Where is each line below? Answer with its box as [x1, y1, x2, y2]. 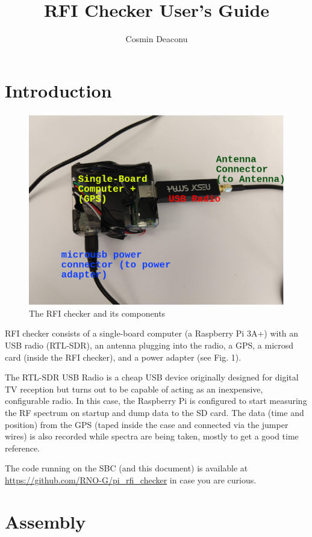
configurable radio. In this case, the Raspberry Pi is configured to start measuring [5, 394, 307, 407]
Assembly [5, 509, 86, 533]
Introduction [5, 78, 112, 102]
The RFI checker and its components [29, 306, 166, 319]
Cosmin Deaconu [125, 33, 188, 45]
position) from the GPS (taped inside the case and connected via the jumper [5, 418, 289, 430]
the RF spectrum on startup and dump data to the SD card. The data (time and [5, 406, 304, 418]
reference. [5, 441, 40, 454]
